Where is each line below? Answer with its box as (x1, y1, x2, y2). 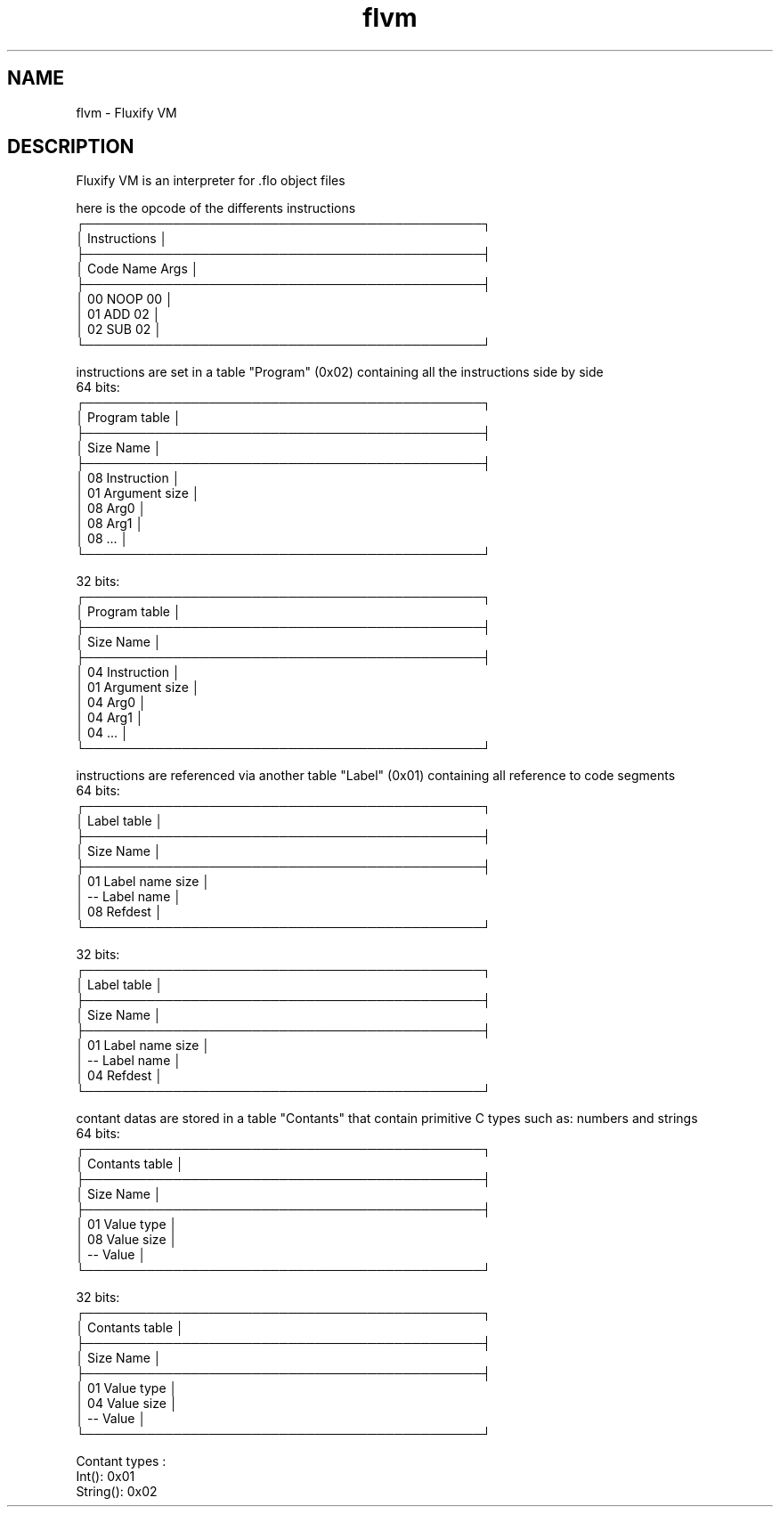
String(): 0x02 (76, 1484, 158, 1500)
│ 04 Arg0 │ (76, 695, 147, 711)
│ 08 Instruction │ (76, 470, 181, 486)
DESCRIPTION (7, 135, 134, 159)
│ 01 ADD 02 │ (76, 306, 161, 322)
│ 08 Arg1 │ (76, 516, 144, 532)
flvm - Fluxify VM (76, 104, 177, 120)
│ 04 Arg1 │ (76, 710, 144, 726)
